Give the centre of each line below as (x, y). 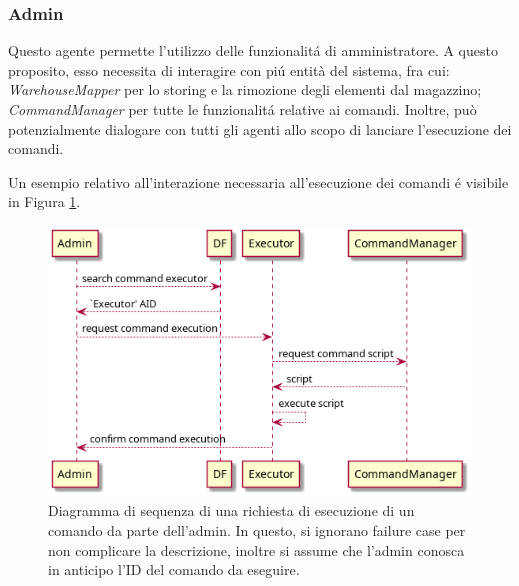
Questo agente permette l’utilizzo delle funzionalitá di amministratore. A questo (253, 50)
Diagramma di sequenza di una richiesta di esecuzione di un (231, 510)
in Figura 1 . (44, 201)
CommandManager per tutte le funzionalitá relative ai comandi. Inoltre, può (242, 109)
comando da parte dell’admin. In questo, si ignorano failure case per (257, 529)
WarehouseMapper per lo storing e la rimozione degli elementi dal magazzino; (245, 89)
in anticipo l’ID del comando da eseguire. (174, 569)
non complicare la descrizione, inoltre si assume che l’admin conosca (256, 549)
